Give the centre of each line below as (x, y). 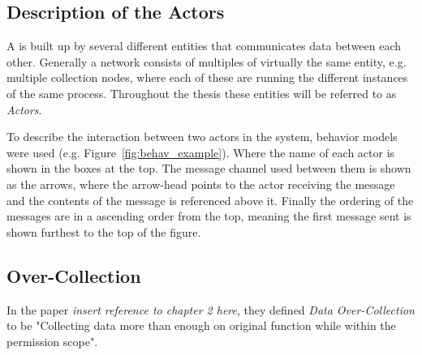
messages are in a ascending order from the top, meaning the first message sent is (209, 216)
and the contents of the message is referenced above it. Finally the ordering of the (210, 200)
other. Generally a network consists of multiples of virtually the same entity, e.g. (207, 61)
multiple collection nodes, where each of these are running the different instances (207, 77)
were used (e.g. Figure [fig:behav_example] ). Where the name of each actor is (201, 152)
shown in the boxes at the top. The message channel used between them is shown (209, 168)
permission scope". (52, 341)
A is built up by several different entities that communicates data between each (204, 46)
